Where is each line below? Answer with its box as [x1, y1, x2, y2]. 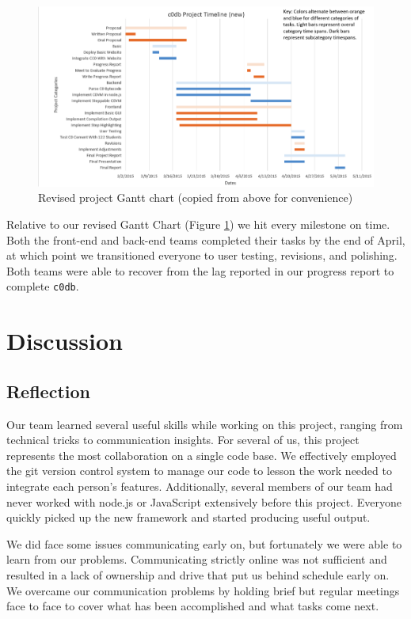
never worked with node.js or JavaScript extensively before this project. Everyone [6, 493, 402, 510]
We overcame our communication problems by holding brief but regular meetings [6, 582, 400, 598]
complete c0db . [6, 278, 79, 294]
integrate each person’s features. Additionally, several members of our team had [6, 478, 393, 495]
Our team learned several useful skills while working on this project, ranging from [6, 416, 403, 432]
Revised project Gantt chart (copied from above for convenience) [38, 189, 353, 206]
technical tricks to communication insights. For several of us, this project [6, 431, 360, 448]
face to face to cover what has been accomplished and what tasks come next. [6, 598, 379, 614]
